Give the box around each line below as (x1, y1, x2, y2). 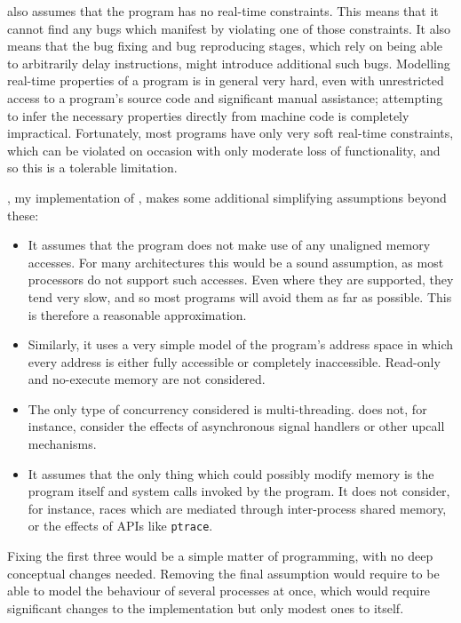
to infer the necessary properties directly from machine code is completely (7, 106, 409, 124)
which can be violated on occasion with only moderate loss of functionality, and (7, 140, 441, 159)
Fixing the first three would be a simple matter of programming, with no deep (7, 547, 433, 565)
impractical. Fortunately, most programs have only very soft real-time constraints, (7, 124, 454, 142)
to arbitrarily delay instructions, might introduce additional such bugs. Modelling (7, 53, 450, 72)
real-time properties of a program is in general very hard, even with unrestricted (7, 71, 444, 90)
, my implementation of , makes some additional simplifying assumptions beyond (7, 188, 447, 206)
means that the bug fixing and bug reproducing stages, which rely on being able (7, 36, 442, 55)
